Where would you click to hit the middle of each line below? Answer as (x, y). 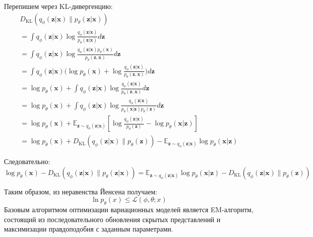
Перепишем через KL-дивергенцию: (59, 6)
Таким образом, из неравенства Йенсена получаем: (81, 191)
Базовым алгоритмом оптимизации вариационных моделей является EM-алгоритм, (129, 209)
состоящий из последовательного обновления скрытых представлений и (112, 219)
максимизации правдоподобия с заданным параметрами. (89, 229)
